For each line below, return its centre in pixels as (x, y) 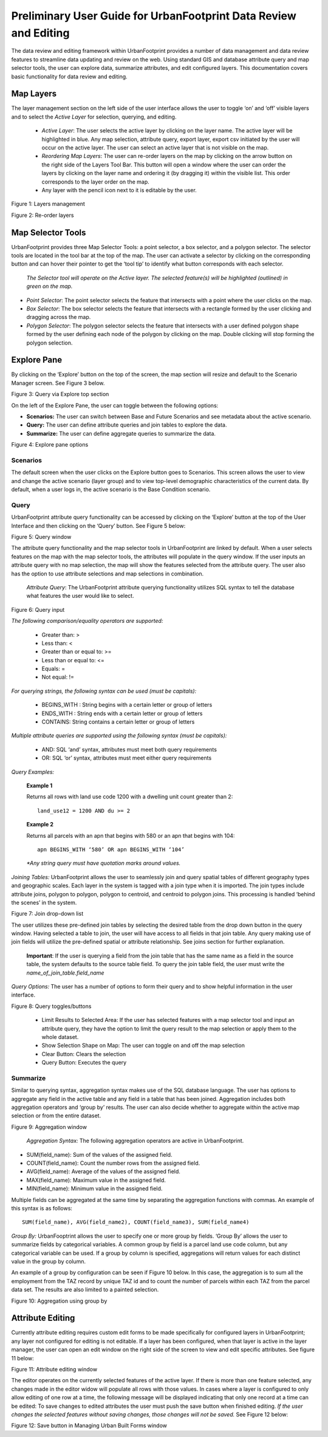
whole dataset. (60, 1037)
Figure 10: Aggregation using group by (59, 1301)
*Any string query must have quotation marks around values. (104, 863)
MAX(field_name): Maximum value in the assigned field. (96, 1180)
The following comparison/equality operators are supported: (87, 621)
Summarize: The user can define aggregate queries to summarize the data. (121, 433)
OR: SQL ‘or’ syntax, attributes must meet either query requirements (127, 758)
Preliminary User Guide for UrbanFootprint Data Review (154, 16)
